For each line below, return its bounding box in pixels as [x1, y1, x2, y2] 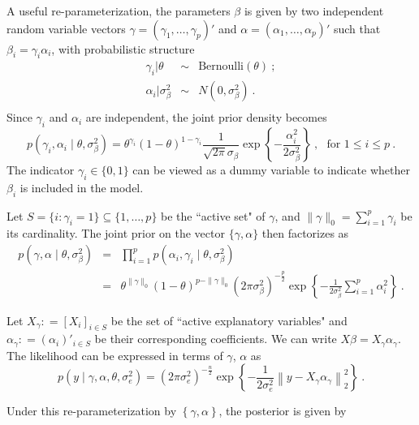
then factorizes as [261, 225, 349, 242]
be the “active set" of [161, 207, 266, 224]
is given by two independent [244, 2, 384, 19]
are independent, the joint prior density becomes [85, 109, 327, 126]
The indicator [6, 161, 75, 178]
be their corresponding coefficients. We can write [94, 330, 337, 347]
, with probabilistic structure [51, 40, 195, 57]
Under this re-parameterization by [6, 402, 177, 419]
